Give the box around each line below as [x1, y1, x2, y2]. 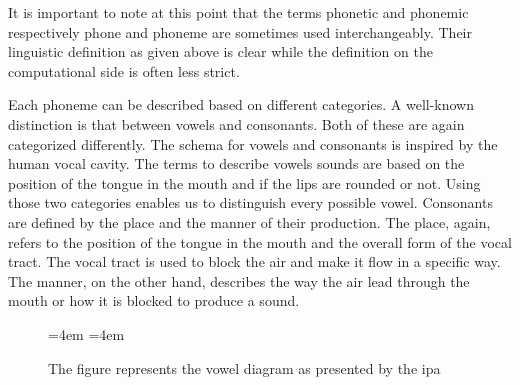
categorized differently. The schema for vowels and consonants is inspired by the [8, 133, 498, 154]
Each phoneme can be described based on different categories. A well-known [8, 94, 475, 115]
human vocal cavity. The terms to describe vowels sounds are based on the [8, 153, 465, 174]
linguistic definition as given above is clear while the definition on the [8, 41, 433, 62]
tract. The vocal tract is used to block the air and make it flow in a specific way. [8, 251, 501, 272]
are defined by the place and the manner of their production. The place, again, [8, 211, 491, 232]
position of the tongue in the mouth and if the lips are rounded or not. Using [8, 172, 481, 193]
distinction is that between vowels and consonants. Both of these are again [8, 113, 465, 134]
